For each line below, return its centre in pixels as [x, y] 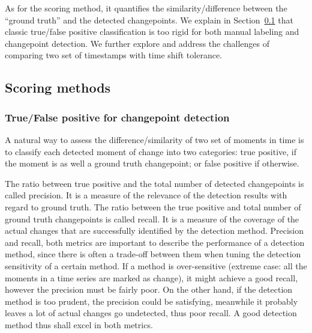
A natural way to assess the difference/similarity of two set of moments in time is [154, 139]
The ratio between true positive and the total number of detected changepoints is [154, 183]
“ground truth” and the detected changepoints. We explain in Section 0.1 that [149, 20]
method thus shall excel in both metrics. [79, 324]
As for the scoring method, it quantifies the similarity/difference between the [146, 8]
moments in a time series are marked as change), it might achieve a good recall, [151, 277]
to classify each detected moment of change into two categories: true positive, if [151, 151]
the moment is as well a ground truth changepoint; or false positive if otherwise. [152, 163]
